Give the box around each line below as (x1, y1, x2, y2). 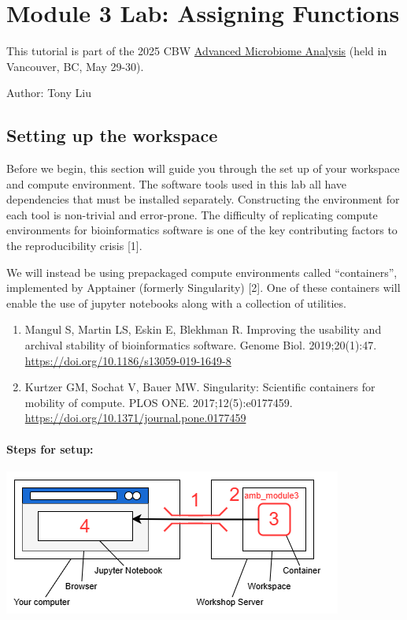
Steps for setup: (6, 440, 94, 457)
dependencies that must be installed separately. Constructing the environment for (6, 191, 400, 207)
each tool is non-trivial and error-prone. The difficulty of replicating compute (6, 206, 378, 222)
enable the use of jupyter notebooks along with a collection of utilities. (6, 294, 346, 311)
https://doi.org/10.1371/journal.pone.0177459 (24, 409, 246, 426)
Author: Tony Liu (6, 84, 91, 101)
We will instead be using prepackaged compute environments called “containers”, (6, 263, 398, 280)
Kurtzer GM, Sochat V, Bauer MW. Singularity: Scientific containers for (24, 379, 376, 395)
